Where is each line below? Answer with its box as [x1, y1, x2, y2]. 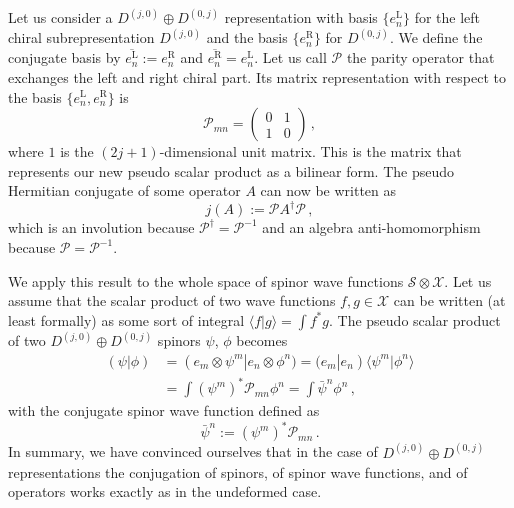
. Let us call [254, 47, 327, 68]
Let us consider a [8, 7, 113, 28]
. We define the [389, 27, 483, 48]
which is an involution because [8, 217, 195, 238]
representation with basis [224, 7, 378, 28]
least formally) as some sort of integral [8, 309, 245, 330]
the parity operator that [346, 47, 495, 68]
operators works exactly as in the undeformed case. [8, 481, 322, 502]
